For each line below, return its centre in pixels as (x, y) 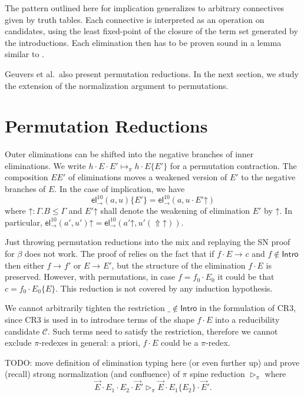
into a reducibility (247, 319)
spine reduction (217, 374)
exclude (18, 343)
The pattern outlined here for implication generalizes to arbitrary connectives (145, 8)
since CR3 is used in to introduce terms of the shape (100, 319)
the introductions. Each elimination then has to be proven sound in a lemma (143, 42)
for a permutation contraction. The (233, 165)
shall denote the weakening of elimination (175, 211)
